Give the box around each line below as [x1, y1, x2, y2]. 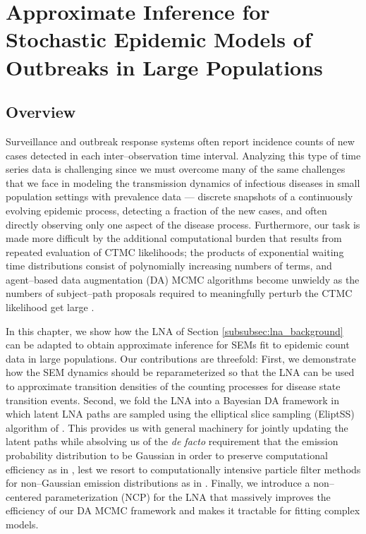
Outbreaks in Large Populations [6, 52, 323, 81]
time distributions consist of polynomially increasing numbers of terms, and [6, 258, 332, 273]
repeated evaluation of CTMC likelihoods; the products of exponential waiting [6, 244, 344, 259]
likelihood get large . [6, 300, 94, 315]
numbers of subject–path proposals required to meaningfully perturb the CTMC [6, 286, 353, 301]
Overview [6, 101, 76, 123]
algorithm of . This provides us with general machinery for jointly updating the [6, 420, 348, 435]
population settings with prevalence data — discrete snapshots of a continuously [6, 189, 353, 204]
